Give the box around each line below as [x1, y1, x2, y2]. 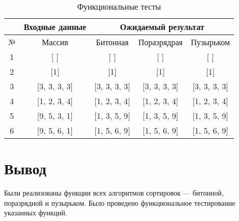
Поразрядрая [138, 36, 183, 48]
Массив [42, 36, 68, 48]
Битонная [96, 36, 129, 48]
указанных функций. [4, 207, 67, 218]
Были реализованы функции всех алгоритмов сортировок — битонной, [4, 187, 224, 198]
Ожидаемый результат [120, 21, 204, 33]
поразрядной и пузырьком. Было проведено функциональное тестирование [4, 197, 235, 208]
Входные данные [23, 21, 87, 33]
